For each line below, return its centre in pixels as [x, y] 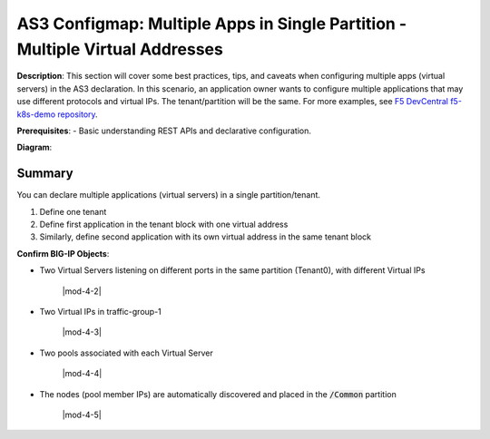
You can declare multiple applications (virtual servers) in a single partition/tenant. [169, 195]
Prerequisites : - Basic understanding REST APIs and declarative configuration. [164, 131]
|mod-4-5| [82, 415]
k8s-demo [36, 114]
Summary [45, 174]
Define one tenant [73, 211]
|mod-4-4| [82, 374]
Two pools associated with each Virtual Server [126, 353]
